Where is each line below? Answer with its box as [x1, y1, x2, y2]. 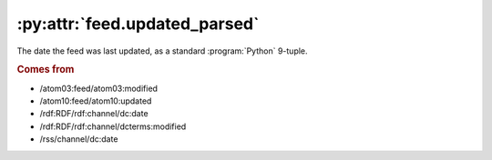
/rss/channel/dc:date [39, 134, 118, 145]
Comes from [16, 64, 75, 76]
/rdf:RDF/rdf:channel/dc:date [39, 108, 149, 119]
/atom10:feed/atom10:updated [39, 95, 152, 106]
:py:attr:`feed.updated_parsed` [16, 14, 260, 34]
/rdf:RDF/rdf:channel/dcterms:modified [39, 121, 187, 132]
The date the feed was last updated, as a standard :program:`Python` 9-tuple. [16, 45, 309, 56]
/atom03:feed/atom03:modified [39, 83, 159, 94]
